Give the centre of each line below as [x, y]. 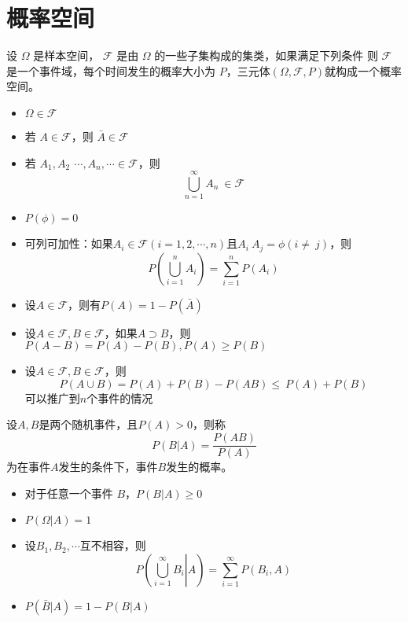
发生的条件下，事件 [108, 467]
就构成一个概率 [364, 70]
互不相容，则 [113, 545]
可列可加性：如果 [69, 243]
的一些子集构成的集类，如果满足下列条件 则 [266, 55]
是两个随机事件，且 [88, 424]
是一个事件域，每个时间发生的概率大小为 [111, 70]
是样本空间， [66, 55]
